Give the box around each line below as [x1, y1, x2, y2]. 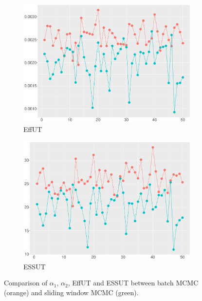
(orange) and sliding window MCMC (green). [4, 287, 139, 297]
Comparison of [4, 278, 48, 288]
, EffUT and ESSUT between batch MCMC [68, 278, 199, 288]
